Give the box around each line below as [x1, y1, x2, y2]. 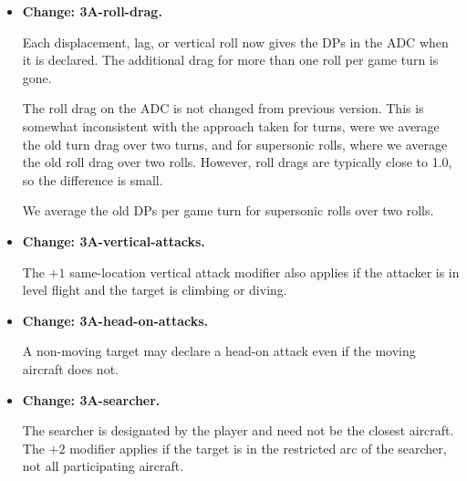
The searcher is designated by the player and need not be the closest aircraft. [22, 421, 454, 440]
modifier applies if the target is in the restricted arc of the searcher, [69, 438, 447, 457]
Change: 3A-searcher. [22, 390, 161, 409]
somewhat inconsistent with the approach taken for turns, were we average [22, 116, 440, 135]
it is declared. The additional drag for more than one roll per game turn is [22, 50, 439, 69]
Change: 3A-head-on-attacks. [22, 310, 208, 329]
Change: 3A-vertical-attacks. [22, 231, 205, 250]
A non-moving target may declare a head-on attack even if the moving [22, 341, 416, 361]
